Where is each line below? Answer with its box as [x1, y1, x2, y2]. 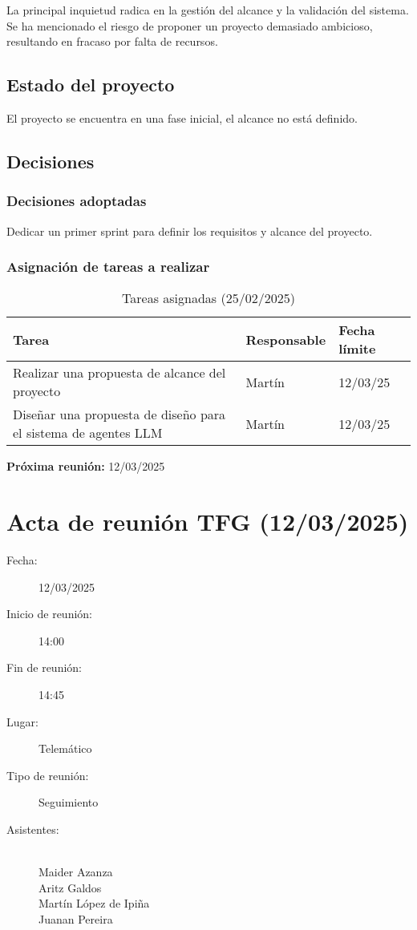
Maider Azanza [38, 863, 113, 880]
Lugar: [6, 713, 38, 730]
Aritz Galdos [38, 879, 102, 896]
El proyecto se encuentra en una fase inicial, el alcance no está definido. [6, 109, 358, 126]
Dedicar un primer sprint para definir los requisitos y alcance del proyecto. [6, 222, 373, 239]
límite [338, 339, 376, 358]
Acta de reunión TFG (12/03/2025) [6, 505, 409, 538]
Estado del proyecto [6, 72, 175, 97]
